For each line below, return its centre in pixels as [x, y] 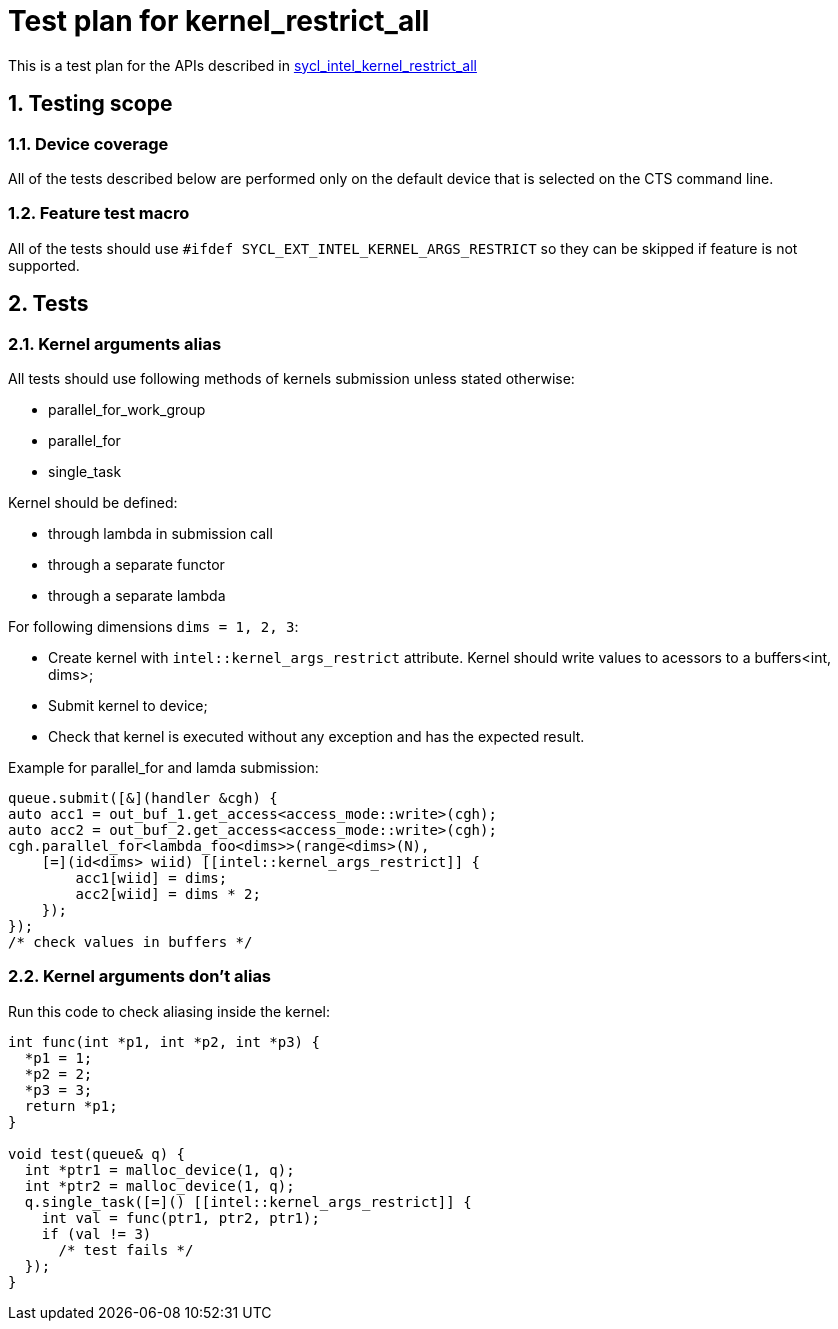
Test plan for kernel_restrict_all [219, 21]
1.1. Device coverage [88, 143]
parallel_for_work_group [127, 409]
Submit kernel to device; [128, 705]
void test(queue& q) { [97, 1153]
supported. [44, 265]
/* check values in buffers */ [130, 941]
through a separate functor [136, 564]
